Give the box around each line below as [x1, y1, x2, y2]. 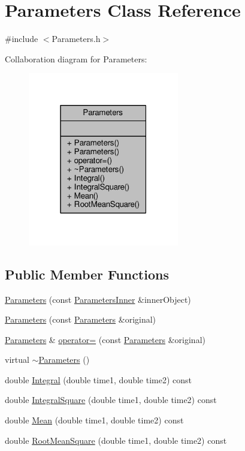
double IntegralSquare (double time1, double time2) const [5, 393, 217, 406]
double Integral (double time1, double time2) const [5, 373, 192, 386]
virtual [5, 353, 29, 366]
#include [5, 32, 38, 45]
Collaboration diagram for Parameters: [5, 52, 147, 65]
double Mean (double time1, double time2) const [5, 414, 184, 426]
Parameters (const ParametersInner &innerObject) [5, 293, 191, 305]
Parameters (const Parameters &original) [5, 313, 156, 326]
